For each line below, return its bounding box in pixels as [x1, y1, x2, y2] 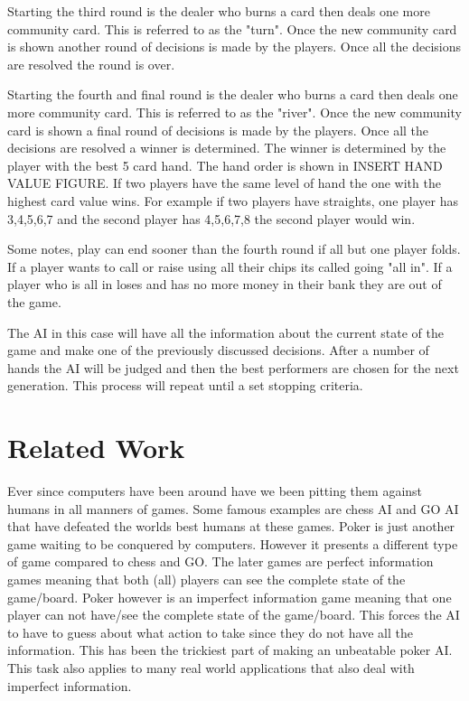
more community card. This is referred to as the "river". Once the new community [7, 102, 462, 121]
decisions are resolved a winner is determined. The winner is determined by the [7, 138, 446, 157]
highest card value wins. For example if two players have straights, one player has [7, 191, 458, 210]
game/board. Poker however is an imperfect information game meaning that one [7, 587, 452, 606]
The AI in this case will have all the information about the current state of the [7, 322, 444, 341]
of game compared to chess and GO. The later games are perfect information [7, 552, 434, 571]
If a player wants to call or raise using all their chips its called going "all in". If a [7, 257, 453, 276]
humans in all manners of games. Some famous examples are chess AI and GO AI [7, 499, 459, 518]
